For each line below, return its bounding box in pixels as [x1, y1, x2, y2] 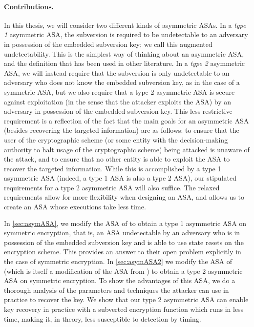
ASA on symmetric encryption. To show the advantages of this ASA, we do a [4, 275, 235, 286]
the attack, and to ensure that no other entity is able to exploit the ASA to [4, 154, 230, 164]
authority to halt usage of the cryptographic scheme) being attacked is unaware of [4, 144, 250, 154]
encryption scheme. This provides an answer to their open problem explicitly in [4, 246, 241, 257]
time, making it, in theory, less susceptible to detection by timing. [4, 313, 201, 324]
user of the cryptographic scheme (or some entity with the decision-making [4, 134, 228, 144]
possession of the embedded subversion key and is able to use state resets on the [4, 237, 244, 247]
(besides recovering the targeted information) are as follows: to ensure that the [4, 125, 239, 135]
